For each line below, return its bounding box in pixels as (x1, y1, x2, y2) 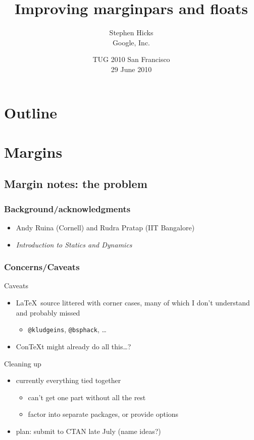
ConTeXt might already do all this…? (16, 341, 131, 351)
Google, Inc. (113, 37, 150, 47)
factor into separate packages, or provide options (28, 409, 179, 419)
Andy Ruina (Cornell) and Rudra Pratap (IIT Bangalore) (16, 222, 195, 233)
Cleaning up (4, 358, 41, 368)
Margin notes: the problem (4, 176, 147, 192)
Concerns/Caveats (4, 261, 80, 273)
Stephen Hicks (109, 27, 154, 38)
